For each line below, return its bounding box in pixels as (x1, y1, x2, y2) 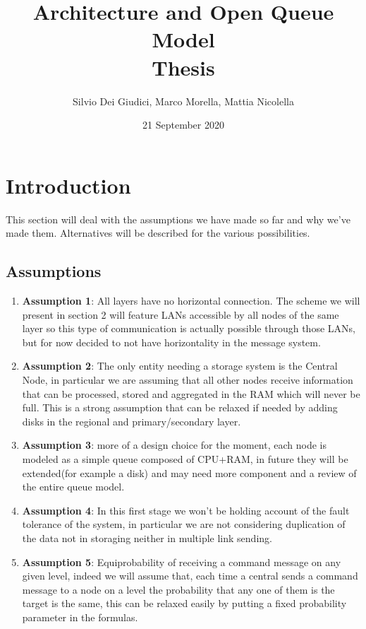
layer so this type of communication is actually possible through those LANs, (22, 321, 355, 336)
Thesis (152, 52, 215, 81)
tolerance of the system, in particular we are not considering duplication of (22, 517, 346, 531)
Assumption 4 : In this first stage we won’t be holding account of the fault (22, 502, 350, 517)
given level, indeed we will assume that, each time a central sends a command (22, 568, 358, 583)
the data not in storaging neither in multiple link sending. (22, 530, 272, 545)
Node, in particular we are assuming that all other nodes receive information (22, 372, 353, 387)
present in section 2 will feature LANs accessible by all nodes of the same (22, 307, 339, 322)
